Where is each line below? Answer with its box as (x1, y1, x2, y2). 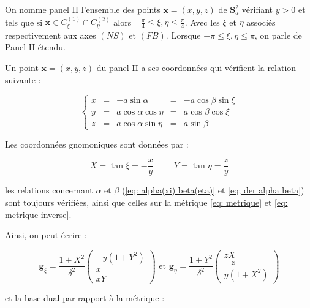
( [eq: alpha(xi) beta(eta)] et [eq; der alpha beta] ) (121, 184, 304, 197)
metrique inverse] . (5, 208, 72, 220)
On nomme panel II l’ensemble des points (5, 3, 161, 15)
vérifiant (241, 3, 273, 15)
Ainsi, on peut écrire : (5, 228, 87, 241)
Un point (5, 61, 39, 74)
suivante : (5, 73, 41, 86)
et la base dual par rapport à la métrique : (5, 291, 165, 304)
